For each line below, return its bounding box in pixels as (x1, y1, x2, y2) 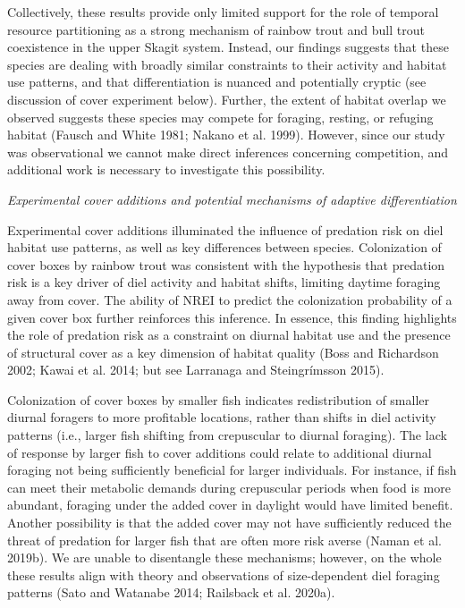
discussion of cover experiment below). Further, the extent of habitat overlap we (7, 89, 446, 108)
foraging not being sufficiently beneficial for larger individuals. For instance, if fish (7, 460, 457, 479)
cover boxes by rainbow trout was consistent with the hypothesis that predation (7, 255, 445, 274)
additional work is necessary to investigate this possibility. (7, 160, 325, 179)
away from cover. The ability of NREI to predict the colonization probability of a (7, 290, 452, 308)
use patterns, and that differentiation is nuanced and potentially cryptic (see (7, 72, 427, 91)
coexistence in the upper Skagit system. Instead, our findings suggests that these (7, 38, 449, 56)
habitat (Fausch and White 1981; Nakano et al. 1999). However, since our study (7, 125, 445, 144)
